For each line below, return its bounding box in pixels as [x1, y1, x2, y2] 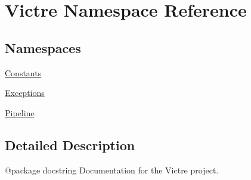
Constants [5, 66, 42, 79]
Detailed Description [5, 135, 135, 154]
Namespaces [5, 38, 81, 57]
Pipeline [5, 106, 35, 119]
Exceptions [5, 86, 45, 99]
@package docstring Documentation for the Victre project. [5, 163, 219, 176]
